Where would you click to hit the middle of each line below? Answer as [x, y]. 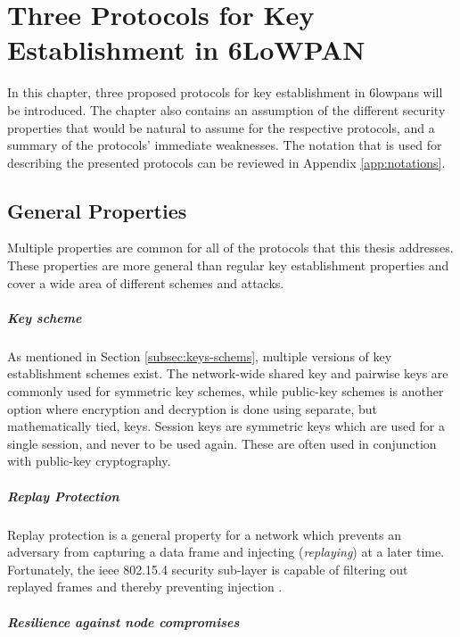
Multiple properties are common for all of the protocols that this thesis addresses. [230, 248]
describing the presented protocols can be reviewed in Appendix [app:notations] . [226, 162]
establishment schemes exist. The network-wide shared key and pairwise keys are [228, 373]
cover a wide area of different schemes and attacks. [146, 282]
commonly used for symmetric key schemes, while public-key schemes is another [226, 391]
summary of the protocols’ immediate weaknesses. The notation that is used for [225, 145]
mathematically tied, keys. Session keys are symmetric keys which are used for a [226, 426]
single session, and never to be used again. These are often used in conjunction [222, 443]
